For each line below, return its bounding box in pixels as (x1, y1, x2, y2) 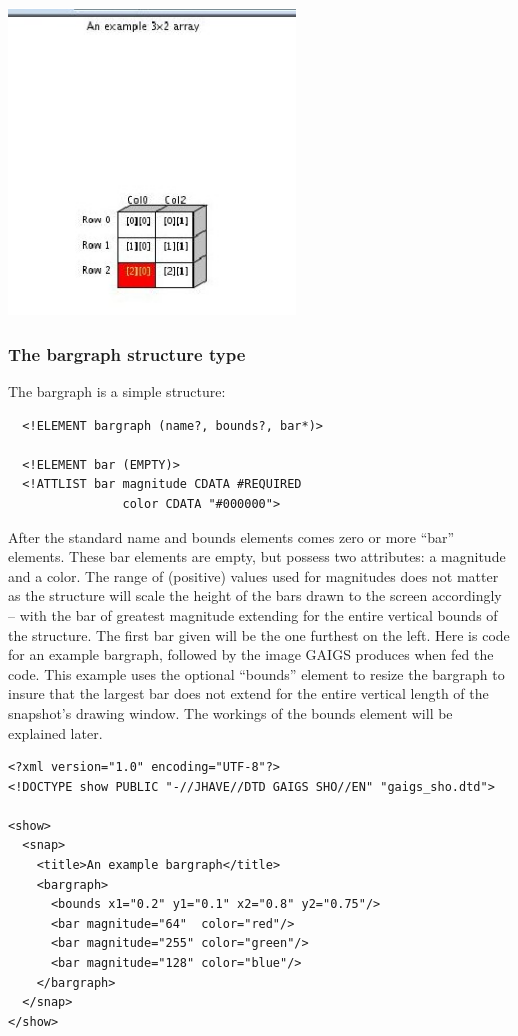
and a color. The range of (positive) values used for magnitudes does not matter (8, 565, 499, 586)
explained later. (8, 722, 103, 743)
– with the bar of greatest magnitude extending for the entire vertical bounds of (8, 604, 498, 625)
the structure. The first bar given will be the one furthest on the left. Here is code (8, 624, 510, 645)
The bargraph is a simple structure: (8, 381, 226, 401)
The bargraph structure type (8, 341, 246, 366)
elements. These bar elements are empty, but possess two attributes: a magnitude (8, 546, 506, 567)
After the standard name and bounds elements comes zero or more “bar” (8, 526, 455, 547)
